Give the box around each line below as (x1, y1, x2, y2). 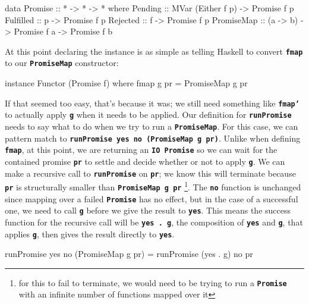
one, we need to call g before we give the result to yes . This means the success (5, 204, 291, 217)
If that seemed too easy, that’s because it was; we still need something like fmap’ (5, 96, 299, 109)
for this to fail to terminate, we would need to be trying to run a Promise (18, 276, 287, 289)
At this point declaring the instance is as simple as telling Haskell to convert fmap (5, 45, 303, 57)
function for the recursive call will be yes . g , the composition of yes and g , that (5, 215, 303, 228)
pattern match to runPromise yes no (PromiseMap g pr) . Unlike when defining (5, 131, 301, 144)
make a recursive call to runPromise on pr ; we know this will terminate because (5, 167, 296, 179)
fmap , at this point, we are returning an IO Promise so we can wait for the (5, 143, 278, 156)
